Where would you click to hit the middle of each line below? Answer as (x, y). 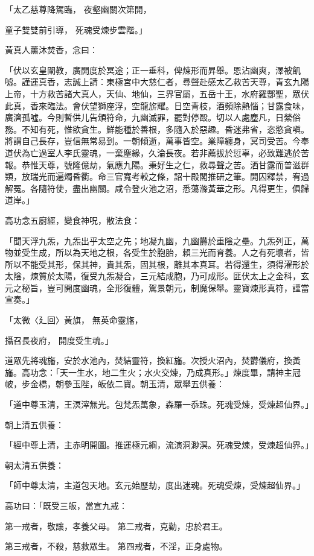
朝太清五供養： (34, 465)
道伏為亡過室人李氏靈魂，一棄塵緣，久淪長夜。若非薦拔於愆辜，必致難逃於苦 (157, 152)
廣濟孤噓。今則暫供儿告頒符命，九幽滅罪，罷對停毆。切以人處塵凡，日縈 (149, 117)
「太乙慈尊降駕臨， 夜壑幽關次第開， (78, 9)
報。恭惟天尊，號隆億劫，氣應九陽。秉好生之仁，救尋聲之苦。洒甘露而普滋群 (157, 164)
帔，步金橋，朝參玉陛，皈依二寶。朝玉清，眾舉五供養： (115, 384)
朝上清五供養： (34, 424)
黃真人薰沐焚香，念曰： (51, 50)
